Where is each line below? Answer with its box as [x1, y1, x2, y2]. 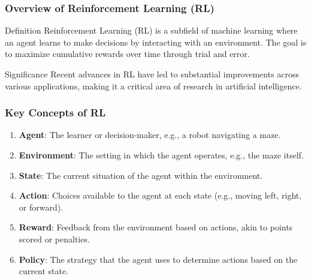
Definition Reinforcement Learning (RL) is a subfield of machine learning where [5, 24, 298, 37]
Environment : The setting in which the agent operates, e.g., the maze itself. [19, 149, 304, 161]
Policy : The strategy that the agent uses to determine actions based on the [19, 253, 298, 265]
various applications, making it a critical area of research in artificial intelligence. [5, 79, 302, 92]
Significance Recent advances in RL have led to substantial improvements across [5, 68, 300, 80]
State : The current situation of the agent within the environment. [19, 169, 263, 181]
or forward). [19, 200, 64, 213]
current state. [19, 265, 69, 277]
